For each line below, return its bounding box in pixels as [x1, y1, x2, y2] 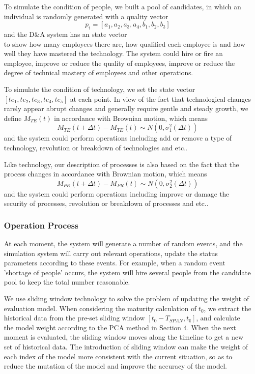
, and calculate [196, 313, 240, 323]
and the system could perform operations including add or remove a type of [4, 133, 232, 143]
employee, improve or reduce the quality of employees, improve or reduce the [4, 58, 235, 68]
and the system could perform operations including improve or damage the [4, 188, 229, 199]
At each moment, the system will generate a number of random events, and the [4, 238, 243, 249]
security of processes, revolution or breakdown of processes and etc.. [4, 198, 209, 208]
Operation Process [4, 219, 79, 231]
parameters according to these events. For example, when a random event [4, 258, 226, 268]
